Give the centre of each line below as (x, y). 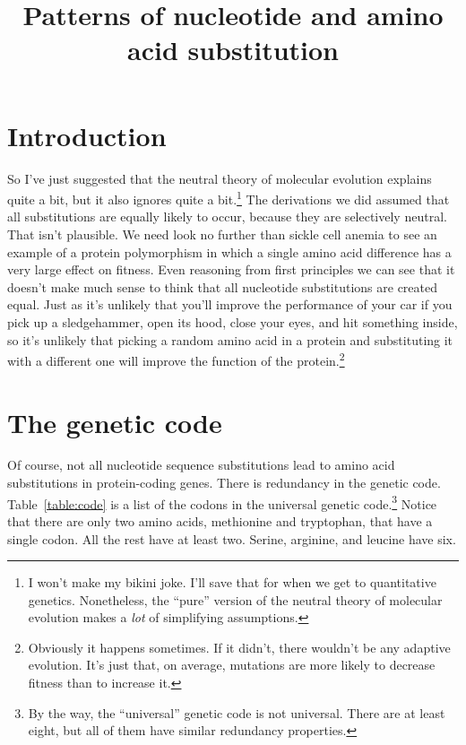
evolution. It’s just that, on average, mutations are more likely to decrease (232, 665)
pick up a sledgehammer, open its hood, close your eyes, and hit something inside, (233, 321)
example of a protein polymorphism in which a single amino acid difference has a (229, 251)
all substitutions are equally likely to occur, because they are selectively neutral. (227, 217)
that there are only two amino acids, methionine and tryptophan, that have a (220, 520)
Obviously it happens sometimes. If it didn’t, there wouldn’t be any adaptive (239, 647)
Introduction (87, 135)
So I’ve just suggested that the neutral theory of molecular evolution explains (220, 178)
